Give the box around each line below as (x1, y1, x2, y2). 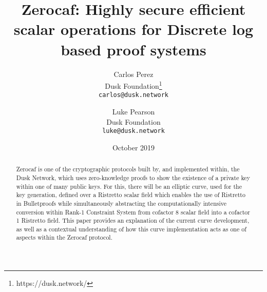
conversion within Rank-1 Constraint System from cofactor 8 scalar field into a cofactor (16, 207, 250, 216)
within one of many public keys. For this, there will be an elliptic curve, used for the (16, 182, 242, 190)
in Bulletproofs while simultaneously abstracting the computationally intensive (16, 199, 226, 207)
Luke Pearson (112, 106, 155, 116)
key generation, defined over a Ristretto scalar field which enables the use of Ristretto (16, 190, 245, 199)
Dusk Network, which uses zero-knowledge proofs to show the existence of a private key (16, 173, 250, 182)
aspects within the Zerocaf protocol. (16, 233, 112, 242)
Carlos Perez (113, 68, 154, 79)
